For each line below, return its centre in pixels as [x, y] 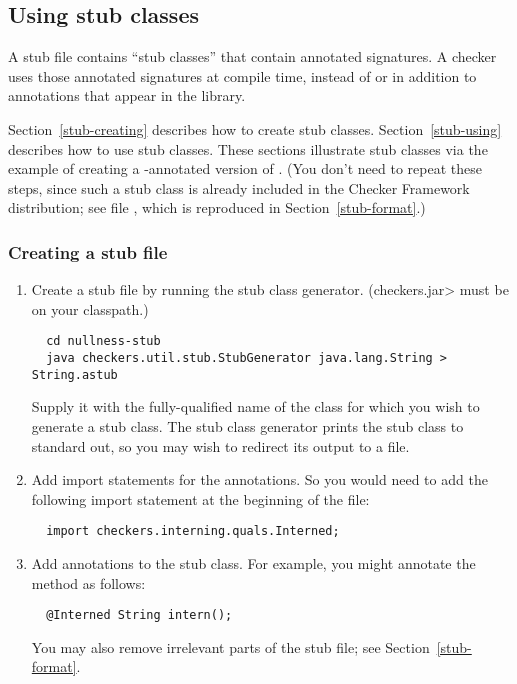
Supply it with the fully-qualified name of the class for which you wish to [255, 406]
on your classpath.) [90, 308]
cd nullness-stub [103, 341]
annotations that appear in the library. [127, 95]
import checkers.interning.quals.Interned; [193, 531]
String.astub [74, 374]
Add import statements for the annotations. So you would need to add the [259, 479]
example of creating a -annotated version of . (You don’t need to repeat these [245, 168]
